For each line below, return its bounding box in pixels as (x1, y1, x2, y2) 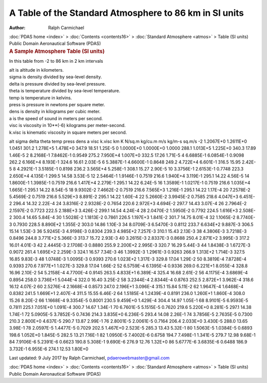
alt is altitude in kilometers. (9, 67, 64, 73)
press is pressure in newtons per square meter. (9, 101, 105, 107)
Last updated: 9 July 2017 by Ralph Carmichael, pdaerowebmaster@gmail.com (9, 355, 170, 361)
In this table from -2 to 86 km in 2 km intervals (9, 58, 103, 64)
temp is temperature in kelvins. (9, 94, 72, 101)
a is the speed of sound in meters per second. (9, 115, 103, 121)
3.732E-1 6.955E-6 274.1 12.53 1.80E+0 (9, 346, 89, 352)
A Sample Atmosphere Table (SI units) (9, 47, 105, 54)
